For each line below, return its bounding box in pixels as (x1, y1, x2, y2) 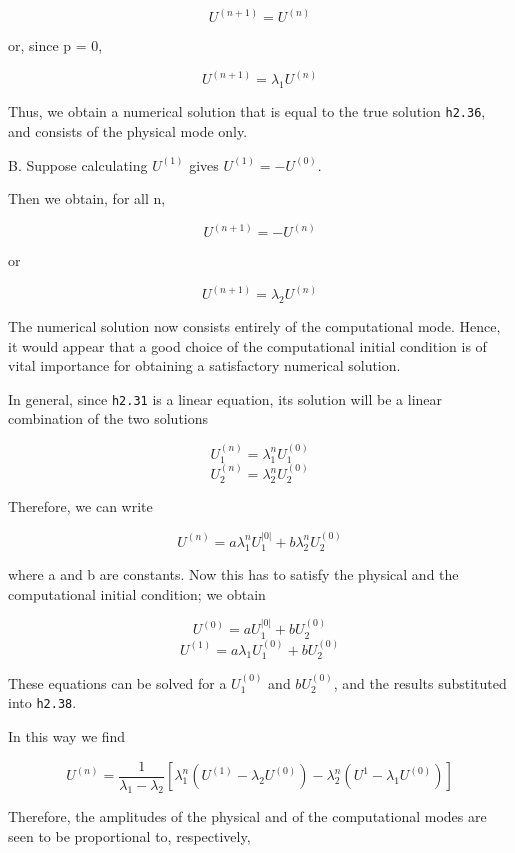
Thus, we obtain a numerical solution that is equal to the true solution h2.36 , (8, 101, 486, 122)
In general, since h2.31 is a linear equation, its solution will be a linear (8, 388, 443, 409)
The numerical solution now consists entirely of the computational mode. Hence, (8, 315, 501, 336)
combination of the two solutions (8, 408, 209, 429)
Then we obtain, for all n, (8, 188, 166, 209)
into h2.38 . (8, 692, 77, 713)
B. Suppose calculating (8, 154, 148, 175)
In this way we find (8, 726, 126, 747)
